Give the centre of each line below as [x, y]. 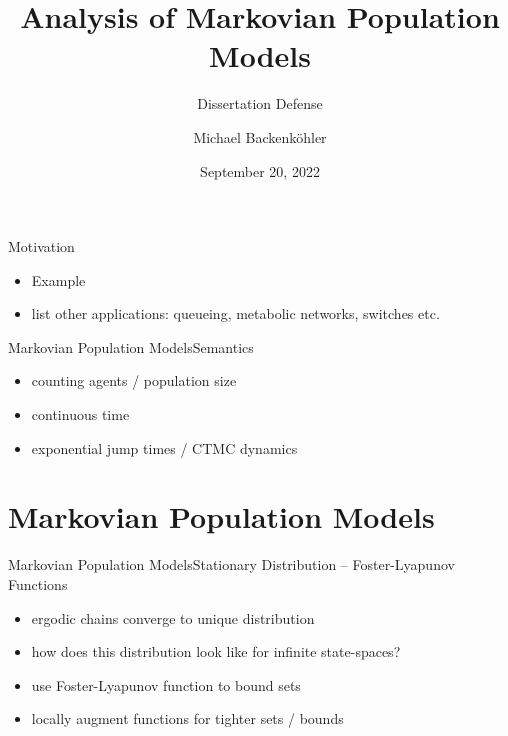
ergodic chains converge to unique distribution [173, 617]
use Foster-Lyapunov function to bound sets [166, 684]
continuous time [80, 414]
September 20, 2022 [260, 170]
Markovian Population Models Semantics [131, 346]
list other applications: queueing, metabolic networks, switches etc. [235, 313]
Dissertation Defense [260, 103]
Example [58, 279]
